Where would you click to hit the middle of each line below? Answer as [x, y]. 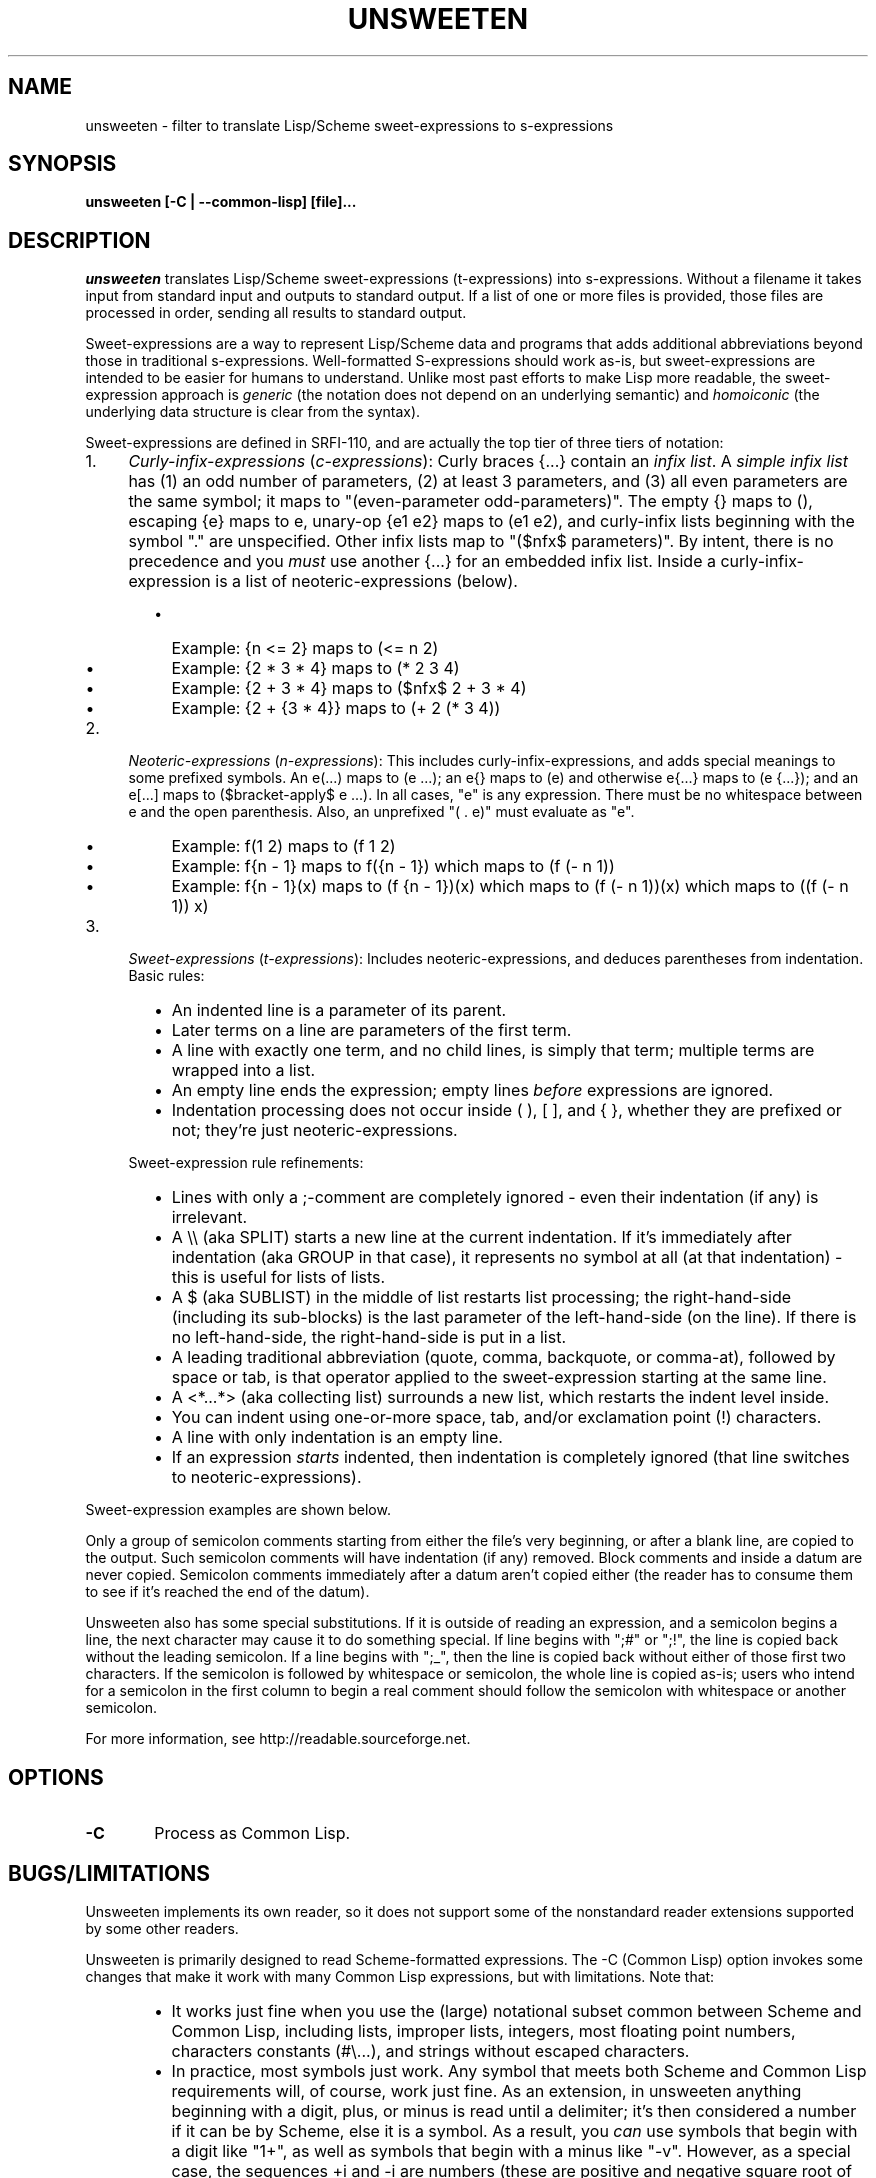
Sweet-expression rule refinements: [246, 1163]
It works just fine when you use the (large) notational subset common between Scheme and [516, 2010]
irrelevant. [209, 1217]
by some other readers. [162, 1928]
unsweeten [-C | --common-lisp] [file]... [221, 202]
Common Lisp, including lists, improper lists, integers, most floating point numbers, [483, 2030]
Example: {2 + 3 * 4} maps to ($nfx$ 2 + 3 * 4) [349, 688]
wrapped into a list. [243, 1070]
